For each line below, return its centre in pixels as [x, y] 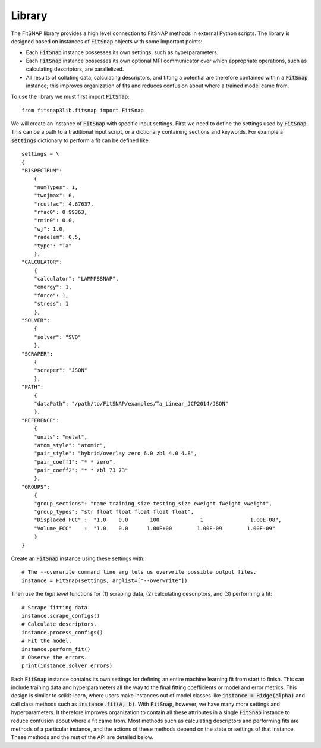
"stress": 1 [51, 304]
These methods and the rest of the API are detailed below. [82, 737]
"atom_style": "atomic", [70, 445]
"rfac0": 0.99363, [61, 212]
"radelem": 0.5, [57, 237]
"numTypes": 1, [56, 187]
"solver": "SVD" [57, 337]
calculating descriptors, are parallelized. [75, 69]
